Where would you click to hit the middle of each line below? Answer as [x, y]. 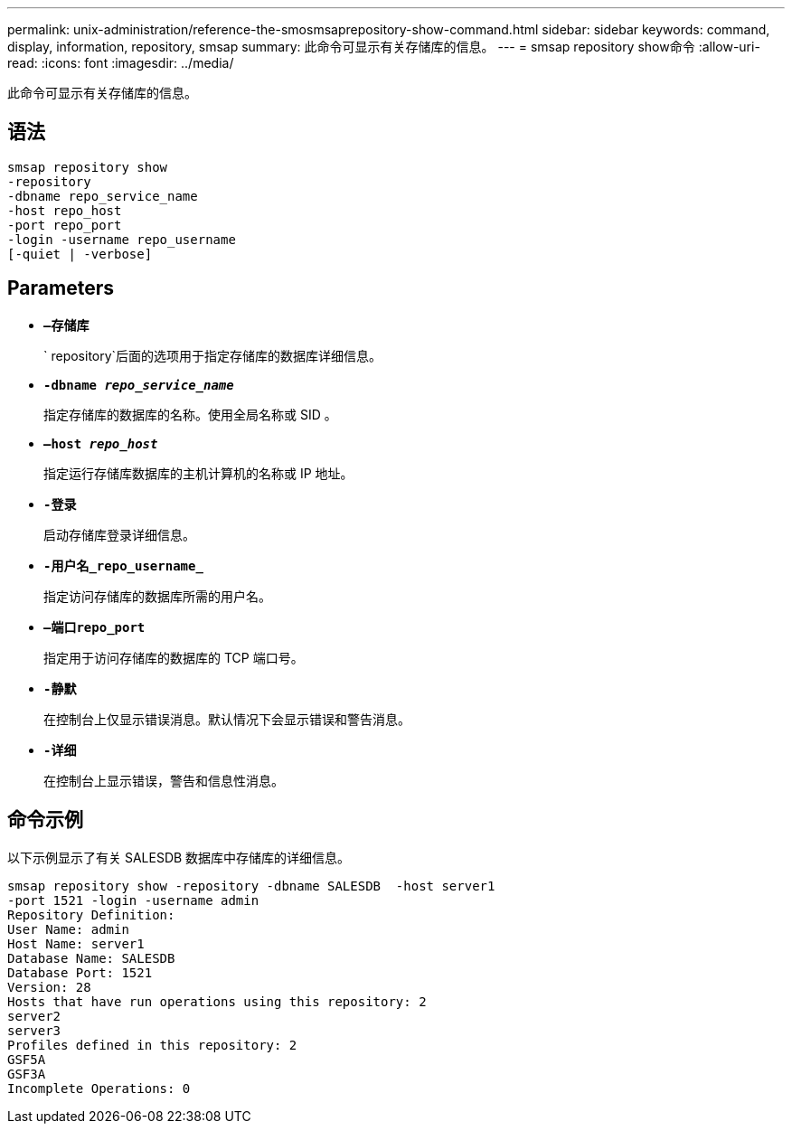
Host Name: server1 [76, 943]
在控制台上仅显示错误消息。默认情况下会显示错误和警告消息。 [227, 719]
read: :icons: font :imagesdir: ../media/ [121, 63]
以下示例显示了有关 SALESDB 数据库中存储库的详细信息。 [179, 857]
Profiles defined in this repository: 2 [152, 1045]
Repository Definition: [91, 914]
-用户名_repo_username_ [123, 565]
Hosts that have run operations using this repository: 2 [217, 1001]
